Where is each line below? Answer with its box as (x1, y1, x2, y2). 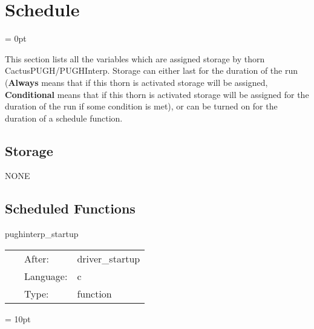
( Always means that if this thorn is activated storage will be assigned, (5, 76, 268, 88)
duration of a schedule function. (5, 111, 123, 124)
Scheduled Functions (5, 199, 136, 218)
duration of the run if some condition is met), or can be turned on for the (5, 100, 278, 112)
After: (24, 251, 49, 265)
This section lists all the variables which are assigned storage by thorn (5, 52, 265, 65)
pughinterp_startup (5, 227, 79, 240)
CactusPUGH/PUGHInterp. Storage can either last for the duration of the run (5, 64, 298, 77)
